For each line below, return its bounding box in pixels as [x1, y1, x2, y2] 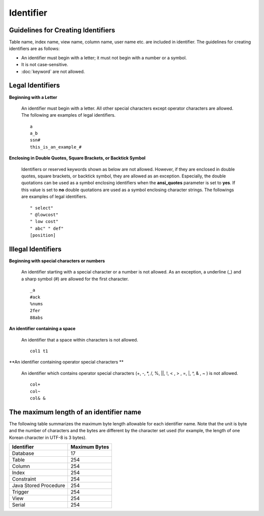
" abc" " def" [30, 225, 64, 231]
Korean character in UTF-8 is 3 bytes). [9, 434, 87, 441]
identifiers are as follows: [9, 46, 60, 51]
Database [12, 450, 34, 457]
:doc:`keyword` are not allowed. [21, 69, 85, 74]
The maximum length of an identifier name [9, 408, 142, 416]
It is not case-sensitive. [21, 62, 68, 68]
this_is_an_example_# [30, 144, 82, 149]
